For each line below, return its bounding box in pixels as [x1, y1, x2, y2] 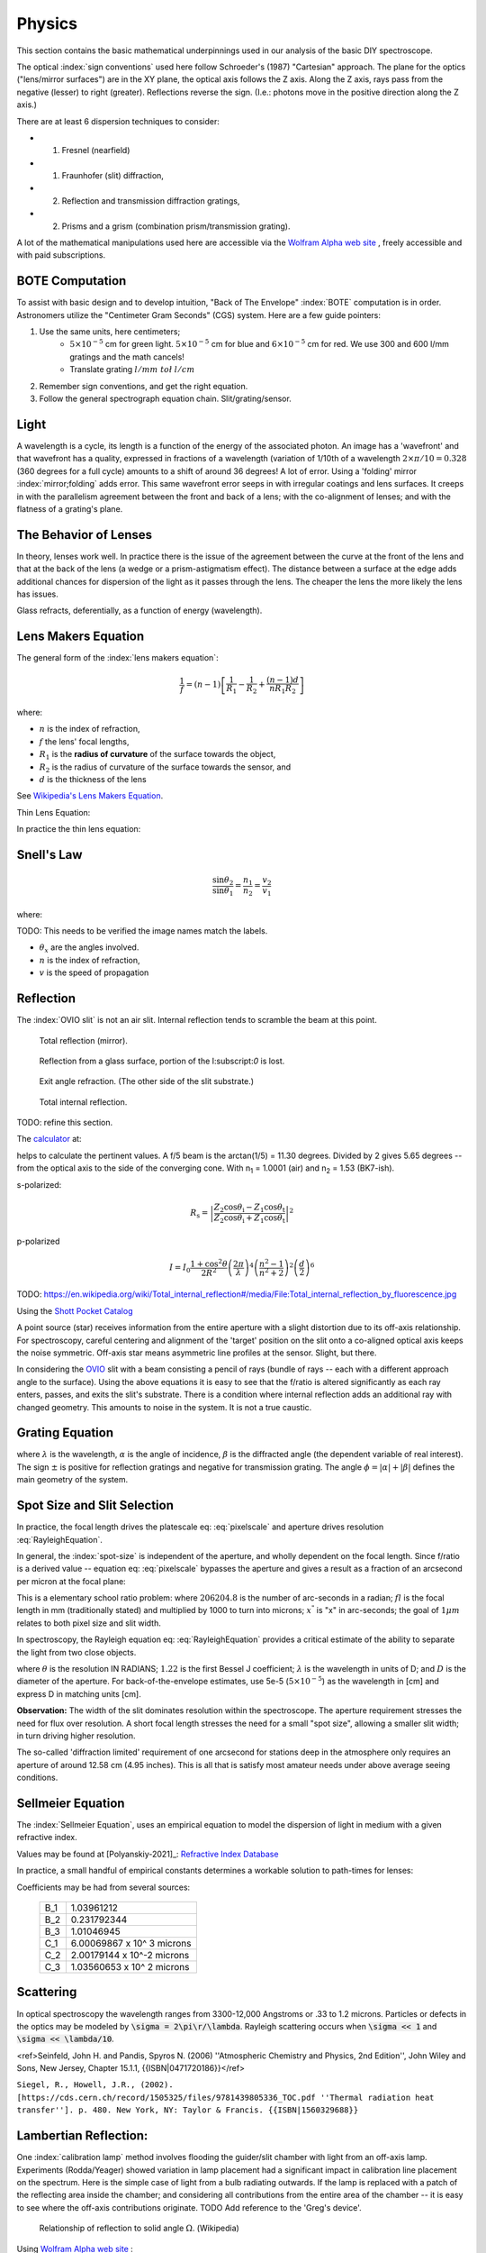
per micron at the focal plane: [16, 1575, 126, 1586]
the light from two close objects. [16, 1646, 137, 1657]
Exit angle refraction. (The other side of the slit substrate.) [39, 1076, 255, 1087]
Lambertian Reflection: [16, 2128, 148, 2144]
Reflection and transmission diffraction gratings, [61, 195, 240, 206]
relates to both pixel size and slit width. [16, 1618, 161, 1628]
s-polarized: [16, 1179, 62, 1190]
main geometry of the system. [16, 1474, 129, 1485]
